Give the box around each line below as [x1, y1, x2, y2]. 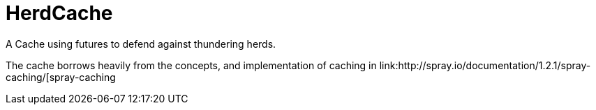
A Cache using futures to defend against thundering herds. [6, 37, 276, 50]
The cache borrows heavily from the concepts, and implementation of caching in [6, 59, 377, 71]
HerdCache [6, 1, 113, 25]
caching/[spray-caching [6, 71, 116, 83]
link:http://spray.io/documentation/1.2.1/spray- [379, 59, 591, 71]
